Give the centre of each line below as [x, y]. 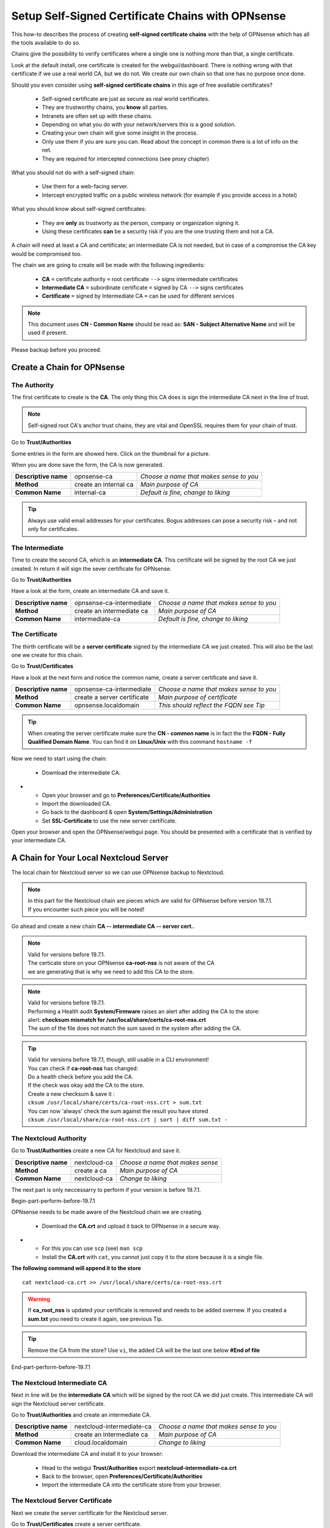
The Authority [33, 385]
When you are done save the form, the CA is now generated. [88, 465]
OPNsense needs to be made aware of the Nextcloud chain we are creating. [107, 1212]
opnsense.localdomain [107, 705]
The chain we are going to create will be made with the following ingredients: [108, 265]
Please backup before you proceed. [57, 350]
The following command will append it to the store [76, 1268]
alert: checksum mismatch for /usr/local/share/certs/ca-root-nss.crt [117, 1020]
